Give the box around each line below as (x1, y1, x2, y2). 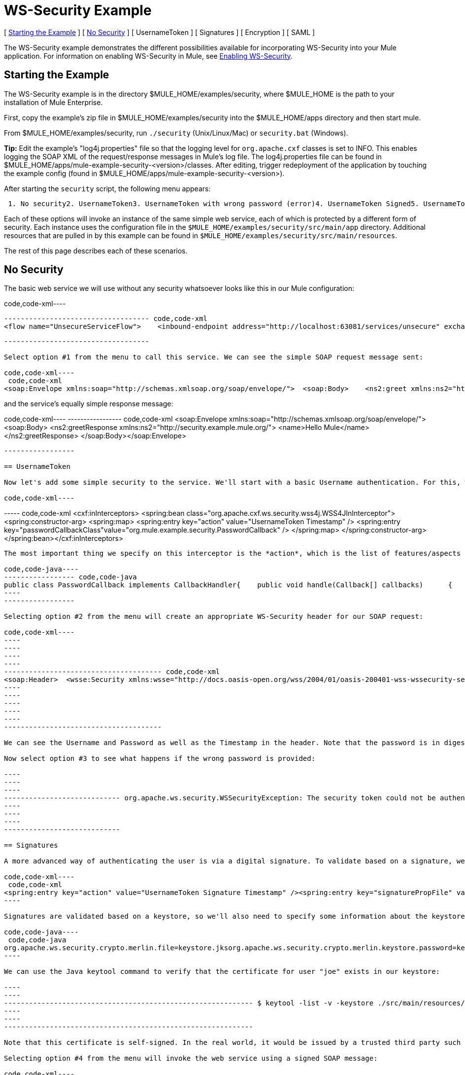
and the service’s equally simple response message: (4, 399, 173, 408)
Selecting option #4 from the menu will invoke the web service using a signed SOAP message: (4, 1054, 378, 1063)
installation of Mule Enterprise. (4, 98, 103, 107)
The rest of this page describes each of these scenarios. (4, 246, 188, 255)
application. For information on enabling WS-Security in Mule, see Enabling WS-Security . (4, 51, 293, 60)
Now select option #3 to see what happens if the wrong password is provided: (4, 754, 316, 763)
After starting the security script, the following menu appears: (4, 184, 211, 193)
